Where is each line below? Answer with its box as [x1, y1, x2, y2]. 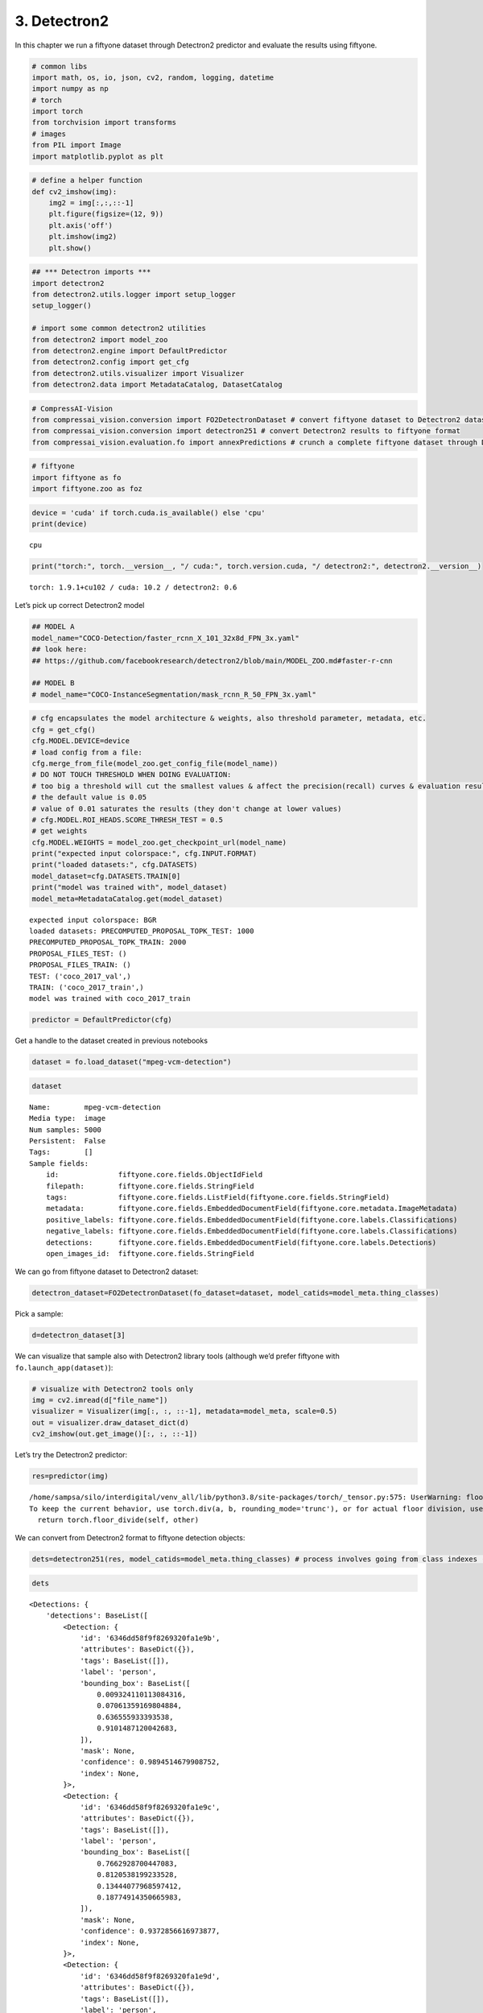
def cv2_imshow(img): [31, 187, 118, 196]
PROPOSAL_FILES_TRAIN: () [29, 961, 132, 969]
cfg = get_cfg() [31, 725, 97, 734]
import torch [31, 107, 84, 116]
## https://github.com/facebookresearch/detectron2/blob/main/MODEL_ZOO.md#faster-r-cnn [31, 656, 394, 665]
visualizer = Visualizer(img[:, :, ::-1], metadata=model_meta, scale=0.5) [31, 1407, 338, 1416]
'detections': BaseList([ [45, 1611, 149, 1620]
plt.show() [48, 243, 92, 253]
